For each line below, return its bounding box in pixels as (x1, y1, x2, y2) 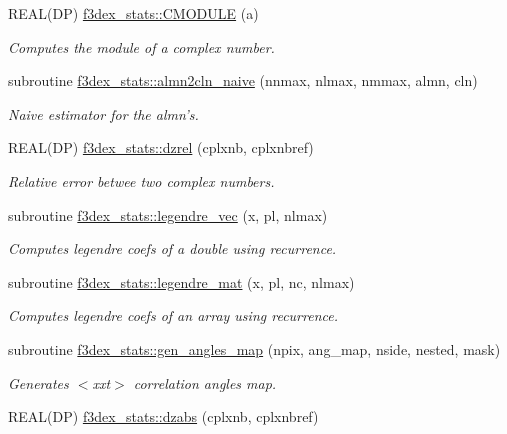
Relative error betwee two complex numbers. (8, 170, 275, 191)
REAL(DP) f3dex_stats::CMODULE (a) (8, 3, 259, 23)
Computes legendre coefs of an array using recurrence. (8, 305, 338, 326)
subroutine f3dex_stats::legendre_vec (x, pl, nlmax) (8, 204, 328, 225)
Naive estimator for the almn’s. (8, 103, 199, 124)
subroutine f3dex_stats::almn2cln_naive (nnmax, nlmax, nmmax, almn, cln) (8, 70, 478, 91)
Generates (8, 372, 69, 393)
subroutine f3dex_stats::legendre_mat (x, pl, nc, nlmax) (8, 271, 355, 292)
